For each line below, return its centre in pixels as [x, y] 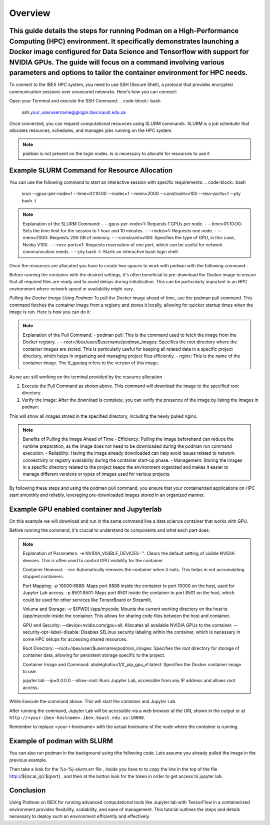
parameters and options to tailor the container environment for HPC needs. [128, 73]
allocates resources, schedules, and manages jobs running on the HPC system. [91, 130]
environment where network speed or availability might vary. [72, 289]
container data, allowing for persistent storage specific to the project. [94, 655]
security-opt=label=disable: [51, 632]
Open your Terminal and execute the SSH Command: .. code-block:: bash [85, 101]
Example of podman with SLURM [61, 741]
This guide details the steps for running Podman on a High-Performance [124, 31]
